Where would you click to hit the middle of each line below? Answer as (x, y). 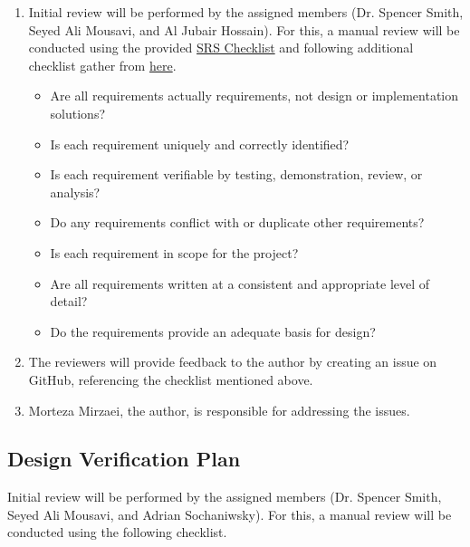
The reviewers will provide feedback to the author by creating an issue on (233, 362)
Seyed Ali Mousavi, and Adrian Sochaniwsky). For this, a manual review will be (230, 514)
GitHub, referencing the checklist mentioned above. (171, 379)
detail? (69, 301)
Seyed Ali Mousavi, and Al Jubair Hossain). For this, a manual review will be (244, 29)
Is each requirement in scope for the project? (174, 252)
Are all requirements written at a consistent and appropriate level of (240, 283)
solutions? (78, 113)
